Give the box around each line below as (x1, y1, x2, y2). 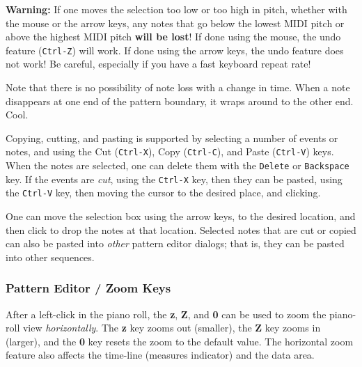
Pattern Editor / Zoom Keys (6, 279, 171, 297)
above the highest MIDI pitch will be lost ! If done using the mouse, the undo (6, 29, 341, 44)
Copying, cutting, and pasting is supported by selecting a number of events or (6, 130, 338, 145)
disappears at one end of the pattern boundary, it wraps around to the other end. (6, 93, 354, 108)
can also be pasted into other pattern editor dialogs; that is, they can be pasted (6, 236, 345, 251)
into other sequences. (6, 249, 95, 264)
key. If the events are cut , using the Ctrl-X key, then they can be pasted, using (6, 171, 343, 186)
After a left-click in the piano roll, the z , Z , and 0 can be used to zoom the (6, 306, 326, 321)
